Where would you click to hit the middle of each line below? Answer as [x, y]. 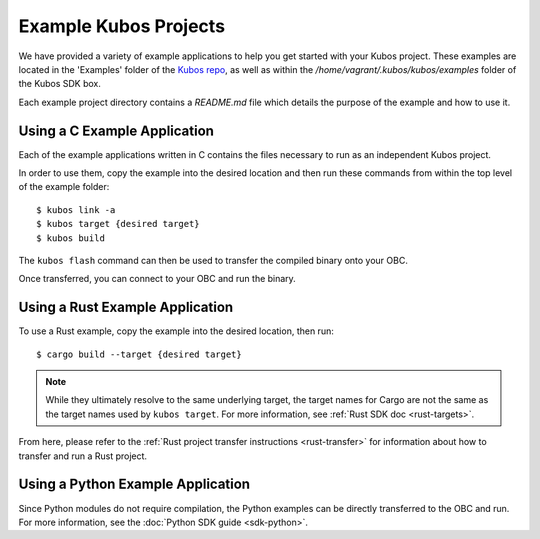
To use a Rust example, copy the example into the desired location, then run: [176, 331]
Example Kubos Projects [121, 26]
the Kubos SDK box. [60, 84]
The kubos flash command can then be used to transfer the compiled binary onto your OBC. [213, 260]
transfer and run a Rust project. [83, 456]
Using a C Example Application [116, 130]
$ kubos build [70, 238]
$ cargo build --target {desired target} [139, 354]
